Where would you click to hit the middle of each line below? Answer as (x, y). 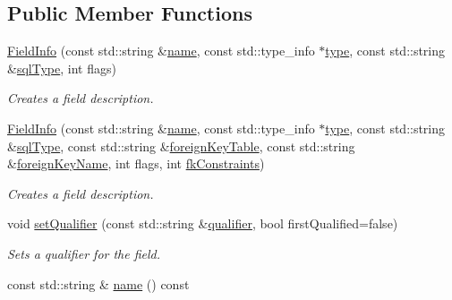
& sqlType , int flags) (62, 68)
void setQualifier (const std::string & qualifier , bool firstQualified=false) (203, 223)
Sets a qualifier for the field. (84, 253)
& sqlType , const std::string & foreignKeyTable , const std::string (181, 146)
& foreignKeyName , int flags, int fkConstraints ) (136, 163)
